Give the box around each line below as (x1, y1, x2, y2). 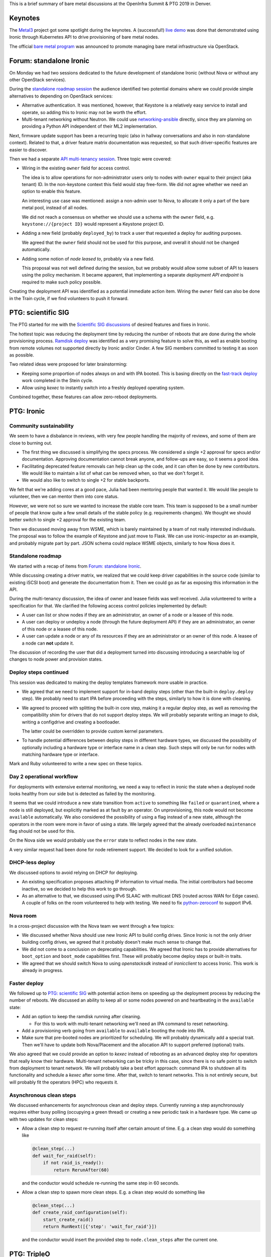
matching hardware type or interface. (22, 752, 99, 758)
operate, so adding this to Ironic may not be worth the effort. (22, 109, 147, 115)
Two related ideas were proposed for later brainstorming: (9, 361, 127, 367)
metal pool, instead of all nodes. (22, 205, 88, 211)
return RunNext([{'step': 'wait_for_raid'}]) (43, 1224, 157, 1229)
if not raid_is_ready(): (43, 1160, 104, 1166)
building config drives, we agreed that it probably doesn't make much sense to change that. (22, 939, 212, 945)
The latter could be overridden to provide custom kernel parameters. (22, 728, 164, 734)
